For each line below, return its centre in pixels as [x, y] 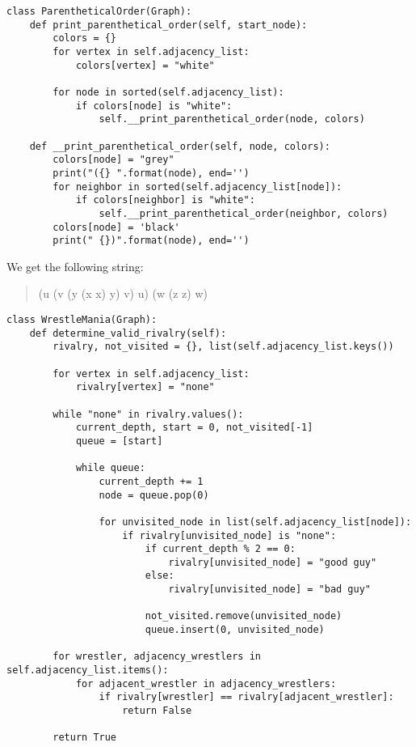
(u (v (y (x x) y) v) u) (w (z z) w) [123, 293]
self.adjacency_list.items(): [88, 671]
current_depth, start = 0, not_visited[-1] [194, 428]
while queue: [110, 468]
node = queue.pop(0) [154, 495]
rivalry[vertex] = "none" [145, 387]
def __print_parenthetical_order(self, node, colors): [180, 146]
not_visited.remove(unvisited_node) [244, 616]
